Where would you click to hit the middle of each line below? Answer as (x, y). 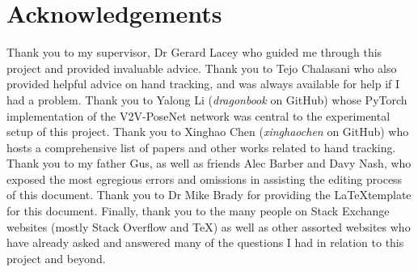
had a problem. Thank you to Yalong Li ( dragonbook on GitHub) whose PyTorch (207, 99)
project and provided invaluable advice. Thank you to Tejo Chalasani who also (202, 68)
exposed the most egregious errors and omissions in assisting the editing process (205, 178)
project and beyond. (56, 258)
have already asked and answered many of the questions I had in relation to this (205, 242)
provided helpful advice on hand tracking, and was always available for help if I (203, 84)
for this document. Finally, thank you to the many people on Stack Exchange (198, 211)
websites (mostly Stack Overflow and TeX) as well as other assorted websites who (209, 226)
